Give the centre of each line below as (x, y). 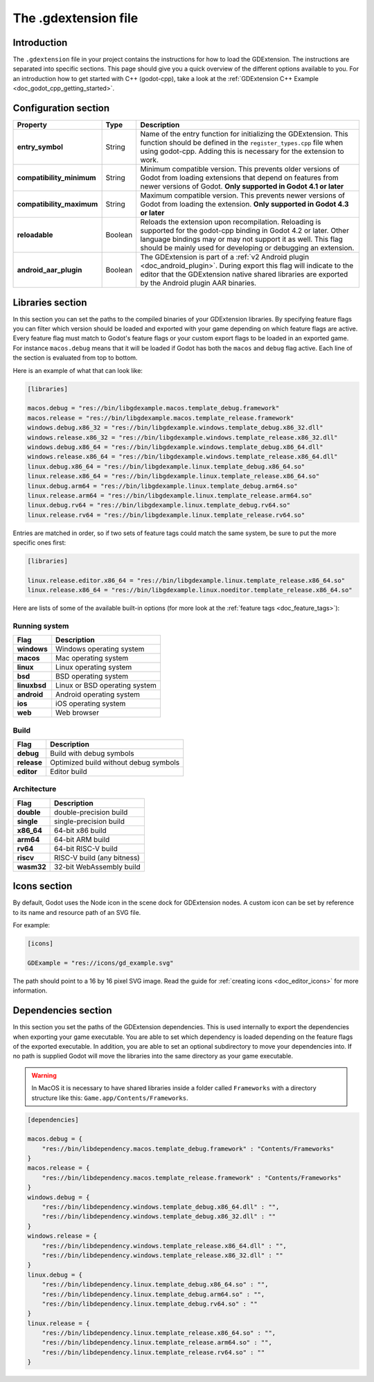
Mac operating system (92, 658)
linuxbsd (32, 685)
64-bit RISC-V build (86, 848)
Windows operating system (100, 649)
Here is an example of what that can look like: (78, 370)
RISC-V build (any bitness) (97, 857)
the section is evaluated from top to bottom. (75, 358)
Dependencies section (62, 1011)
